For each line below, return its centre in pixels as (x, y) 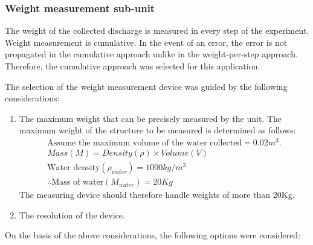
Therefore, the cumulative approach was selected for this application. (133, 66)
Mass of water (78, 183)
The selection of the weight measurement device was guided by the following (146, 86)
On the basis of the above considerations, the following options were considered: (153, 235)
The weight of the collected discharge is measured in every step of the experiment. (157, 30)
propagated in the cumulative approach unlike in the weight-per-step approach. (151, 54)
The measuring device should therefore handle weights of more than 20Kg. (157, 195)
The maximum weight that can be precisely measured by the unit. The (150, 118)
